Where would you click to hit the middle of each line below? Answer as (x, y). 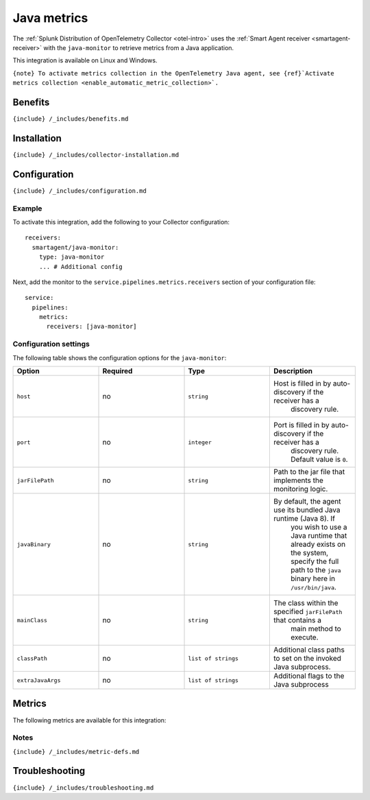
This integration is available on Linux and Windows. (85, 60)
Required (118, 371)
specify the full (314, 561)
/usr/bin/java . (313, 587)
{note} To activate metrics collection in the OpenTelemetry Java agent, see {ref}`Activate (174, 73)
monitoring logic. (300, 489)
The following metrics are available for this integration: (89, 720)
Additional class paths (309, 650)
